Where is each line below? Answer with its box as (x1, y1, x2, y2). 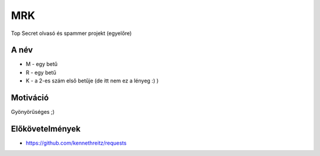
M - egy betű (25, 61, 58, 68)
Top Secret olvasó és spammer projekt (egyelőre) (11, 30, 132, 37)
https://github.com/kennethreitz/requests (25, 139, 127, 147)
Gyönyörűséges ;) (11, 109, 55, 116)
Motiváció (11, 93, 49, 103)
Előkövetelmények (11, 123, 81, 133)
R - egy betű (25, 69, 56, 76)
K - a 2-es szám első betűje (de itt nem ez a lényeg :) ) (25, 77, 159, 84)
